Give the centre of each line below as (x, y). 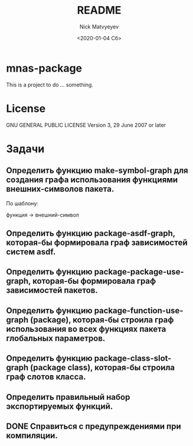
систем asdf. (31, 252)
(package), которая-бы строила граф (102, 320)
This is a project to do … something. (50, 85)
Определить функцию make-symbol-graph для (97, 171)
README (99, 10)
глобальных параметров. (56, 338)
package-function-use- (139, 310)
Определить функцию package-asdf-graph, (91, 233)
